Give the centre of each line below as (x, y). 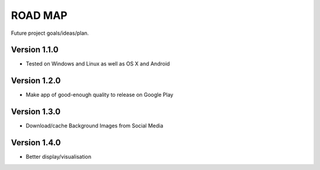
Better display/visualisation (59, 157)
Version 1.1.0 (35, 50)
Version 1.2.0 (36, 81)
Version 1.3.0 (36, 112)
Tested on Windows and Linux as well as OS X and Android (98, 64)
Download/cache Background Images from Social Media (95, 126)
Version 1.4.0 (36, 143)
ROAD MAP (39, 15)
